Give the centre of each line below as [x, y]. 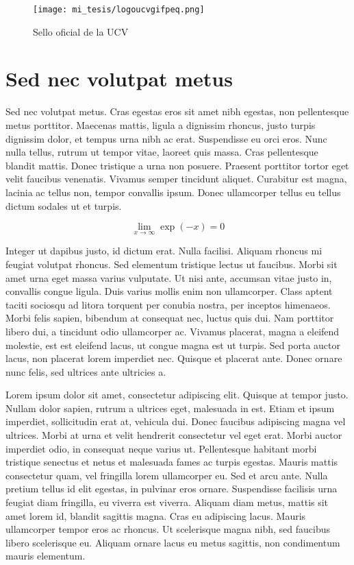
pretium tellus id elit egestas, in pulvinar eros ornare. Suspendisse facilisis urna [172, 489]
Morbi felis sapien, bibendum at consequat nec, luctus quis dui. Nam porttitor [170, 318]
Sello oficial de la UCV [81, 31]
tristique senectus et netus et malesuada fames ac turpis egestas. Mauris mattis [172, 462]
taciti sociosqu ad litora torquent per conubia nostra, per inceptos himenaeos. [168, 304]
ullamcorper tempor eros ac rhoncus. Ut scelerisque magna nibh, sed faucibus [168, 529]
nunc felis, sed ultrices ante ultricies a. [86, 371]
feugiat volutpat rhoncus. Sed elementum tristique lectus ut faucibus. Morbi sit [172, 264]
